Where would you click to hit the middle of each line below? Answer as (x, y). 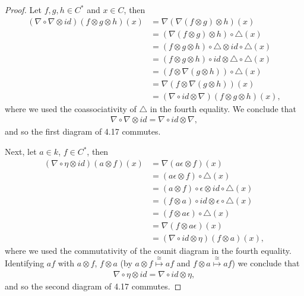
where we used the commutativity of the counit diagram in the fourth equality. (148, 250)
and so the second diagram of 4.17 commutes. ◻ (93, 286)
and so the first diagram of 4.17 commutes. (83, 131)
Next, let (21, 152)
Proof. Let (23, 9)
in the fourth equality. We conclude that (223, 108)
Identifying (25, 263)
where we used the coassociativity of (71, 108)
